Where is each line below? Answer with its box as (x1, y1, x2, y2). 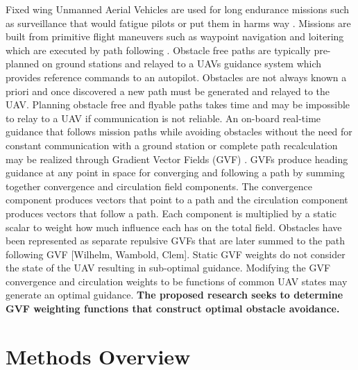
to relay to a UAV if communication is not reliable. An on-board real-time (6, 110, 321, 125)
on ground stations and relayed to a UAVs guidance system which (42, 56, 322, 71)
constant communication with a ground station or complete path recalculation (6, 137, 338, 152)
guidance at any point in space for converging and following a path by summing (6, 165, 345, 180)
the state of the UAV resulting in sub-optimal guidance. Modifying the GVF (6, 260, 331, 275)
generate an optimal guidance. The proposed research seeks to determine (6, 287, 343, 302)
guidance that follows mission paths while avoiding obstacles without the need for (6, 124, 352, 139)
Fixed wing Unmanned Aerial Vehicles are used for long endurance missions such (6, 2, 350, 16)
